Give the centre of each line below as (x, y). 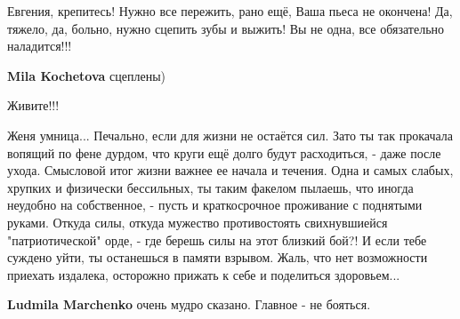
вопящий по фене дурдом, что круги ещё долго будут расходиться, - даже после (224, 152)
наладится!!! (40, 46)
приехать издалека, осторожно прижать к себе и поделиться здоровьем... (204, 274)
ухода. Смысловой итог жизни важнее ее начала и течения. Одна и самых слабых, (230, 170)
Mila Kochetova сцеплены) (87, 75)
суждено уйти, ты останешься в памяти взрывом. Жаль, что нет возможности (218, 257)
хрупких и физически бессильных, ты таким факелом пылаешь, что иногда (210, 187)
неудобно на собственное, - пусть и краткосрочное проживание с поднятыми (215, 205)
